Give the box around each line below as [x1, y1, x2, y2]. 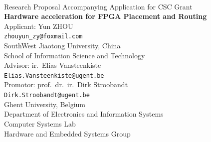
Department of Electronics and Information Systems [4, 109, 164, 119]
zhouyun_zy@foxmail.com [4, 33, 83, 40]
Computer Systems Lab [4, 118, 76, 129]
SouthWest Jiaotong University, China [4, 40, 121, 51]
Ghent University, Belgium [4, 99, 85, 109]
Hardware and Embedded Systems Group [4, 128, 131, 139]
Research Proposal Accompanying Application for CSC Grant [4, 1, 193, 11]
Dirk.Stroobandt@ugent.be [4, 92, 90, 99]
